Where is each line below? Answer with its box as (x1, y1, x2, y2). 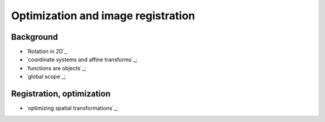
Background (11, 32, 58, 42)
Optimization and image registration (11, 9, 196, 22)
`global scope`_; (26, 73, 66, 81)
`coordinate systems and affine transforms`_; (26, 56, 138, 63)
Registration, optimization (11, 89, 111, 99)
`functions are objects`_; (26, 64, 87, 72)
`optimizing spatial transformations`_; (26, 105, 119, 112)
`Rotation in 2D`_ (26, 48, 67, 55)
